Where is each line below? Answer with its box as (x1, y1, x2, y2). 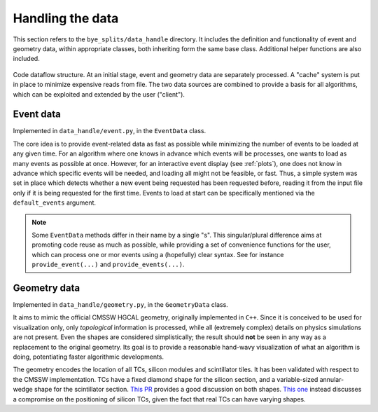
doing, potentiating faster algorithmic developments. (13, 352, 164, 361)
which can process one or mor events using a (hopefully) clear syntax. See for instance (31, 250, 284, 259)
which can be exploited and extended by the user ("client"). (13, 90, 185, 98)
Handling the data (13, 11, 119, 26)
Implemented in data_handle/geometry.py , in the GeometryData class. (13, 301, 229, 308)
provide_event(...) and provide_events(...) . (31, 260, 185, 269)
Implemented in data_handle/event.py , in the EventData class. (13, 127, 206, 135)
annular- (319, 375, 344, 383)
